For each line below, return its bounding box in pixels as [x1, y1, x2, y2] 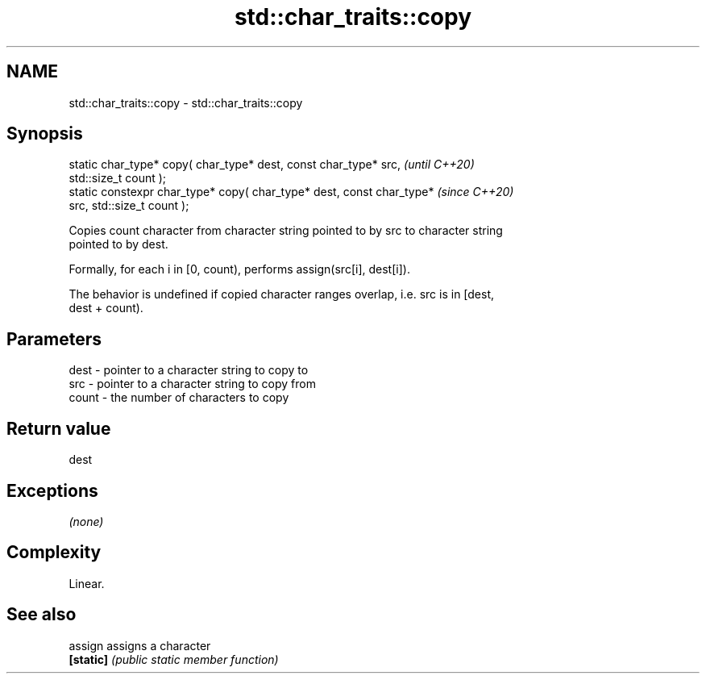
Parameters [6, 328, 102, 349]
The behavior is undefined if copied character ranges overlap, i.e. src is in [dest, [69, 287, 495, 302]
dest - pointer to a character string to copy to [69, 363, 309, 378]
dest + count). [69, 301, 143, 315]
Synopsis [6, 123, 83, 144]
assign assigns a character [69, 638, 211, 653]
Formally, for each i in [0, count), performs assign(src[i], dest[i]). [69, 262, 410, 277]
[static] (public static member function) [69, 652, 279, 666]
